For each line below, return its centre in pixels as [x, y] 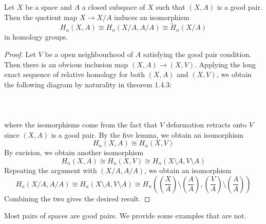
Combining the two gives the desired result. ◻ [77, 198]
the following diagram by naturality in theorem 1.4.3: [88, 84]
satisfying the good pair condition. [197, 54]
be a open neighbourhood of [89, 54]
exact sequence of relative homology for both [74, 74]
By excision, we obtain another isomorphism [74, 152]
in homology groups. [36, 37]
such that [170, 7]
